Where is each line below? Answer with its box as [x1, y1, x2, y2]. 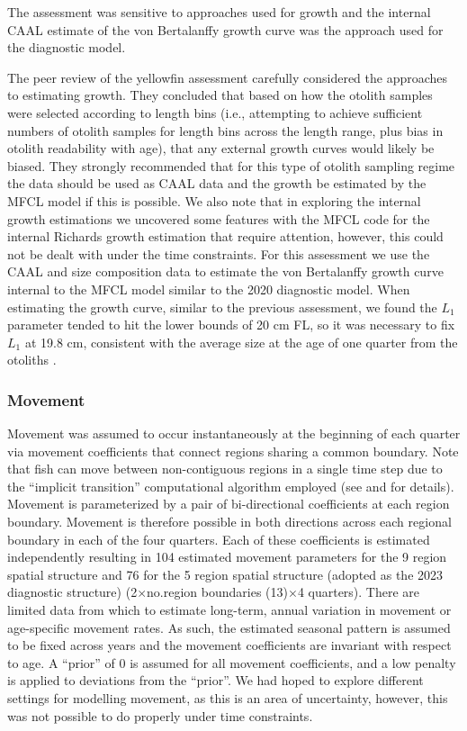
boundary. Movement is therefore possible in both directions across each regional [7, 512, 452, 531]
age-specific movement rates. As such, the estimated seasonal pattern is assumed [7, 618, 451, 636]
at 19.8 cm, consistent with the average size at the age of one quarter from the [24, 332, 458, 351]
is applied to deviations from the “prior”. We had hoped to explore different [7, 671, 424, 690]
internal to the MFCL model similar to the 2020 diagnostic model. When [7, 279, 410, 298]
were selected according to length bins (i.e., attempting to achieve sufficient [7, 103, 423, 122]
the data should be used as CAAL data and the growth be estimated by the [7, 174, 427, 193]
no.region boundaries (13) [147, 582, 288, 601]
